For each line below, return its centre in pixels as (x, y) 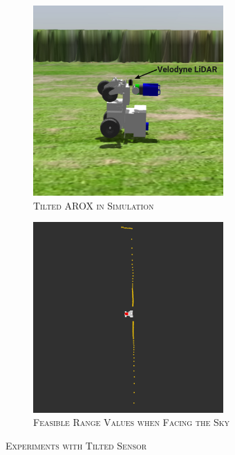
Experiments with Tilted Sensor (76, 445)
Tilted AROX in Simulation (94, 205)
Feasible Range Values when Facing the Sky (132, 422)
